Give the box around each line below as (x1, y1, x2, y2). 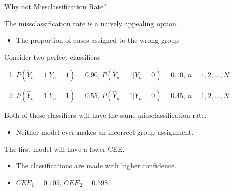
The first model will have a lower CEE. (4, 143, 125, 154)
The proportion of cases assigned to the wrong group (16, 35, 179, 45)
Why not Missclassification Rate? (4, 1, 107, 11)
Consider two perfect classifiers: (4, 51, 101, 62)
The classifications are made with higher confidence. (16, 160, 177, 171)
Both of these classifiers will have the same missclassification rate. (4, 110, 207, 120)
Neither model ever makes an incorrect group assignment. (16, 126, 194, 137)
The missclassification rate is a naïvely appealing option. (4, 18, 178, 28)
